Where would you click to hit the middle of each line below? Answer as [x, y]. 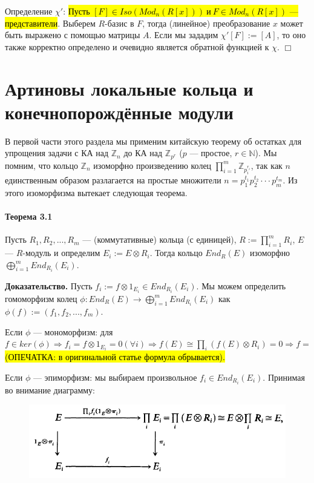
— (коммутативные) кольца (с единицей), [159, 239]
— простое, [211, 153]
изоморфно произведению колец [152, 165]
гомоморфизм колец [41, 298]
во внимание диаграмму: [50, 389]
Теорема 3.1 [29, 216]
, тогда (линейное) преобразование [206, 23]
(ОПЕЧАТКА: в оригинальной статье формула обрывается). [115, 356]
